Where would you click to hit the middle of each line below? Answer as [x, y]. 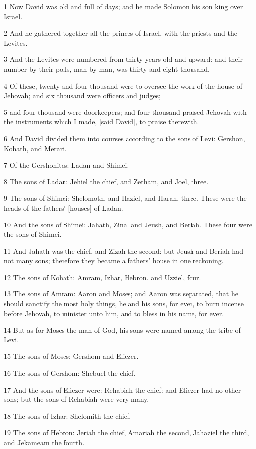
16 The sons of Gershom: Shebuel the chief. [70, 373]
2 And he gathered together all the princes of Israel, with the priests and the [121, 33]
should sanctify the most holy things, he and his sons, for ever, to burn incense [124, 304]
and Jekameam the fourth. [44, 442]
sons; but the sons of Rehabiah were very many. [77, 399]
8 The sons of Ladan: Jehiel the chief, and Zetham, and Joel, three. [106, 181]
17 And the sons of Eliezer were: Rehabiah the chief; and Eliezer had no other [123, 389]
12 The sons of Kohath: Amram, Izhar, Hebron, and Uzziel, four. [103, 277]
